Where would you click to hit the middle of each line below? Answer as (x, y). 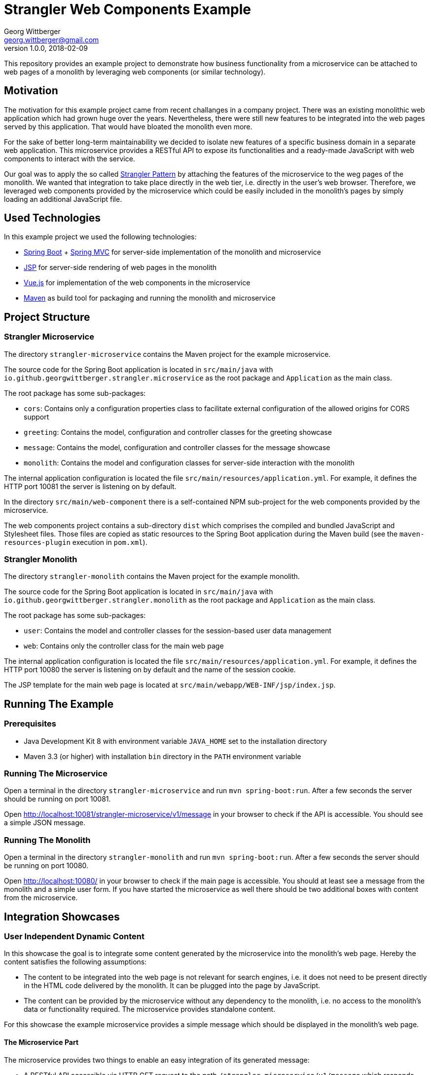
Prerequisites (30, 724)
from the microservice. (41, 898)
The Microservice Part (41, 1042)
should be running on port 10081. (57, 799)
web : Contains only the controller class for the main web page (124, 646)
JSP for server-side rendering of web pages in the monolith (120, 268)
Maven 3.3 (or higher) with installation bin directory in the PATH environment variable (162, 756)
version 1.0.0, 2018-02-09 (46, 48)
